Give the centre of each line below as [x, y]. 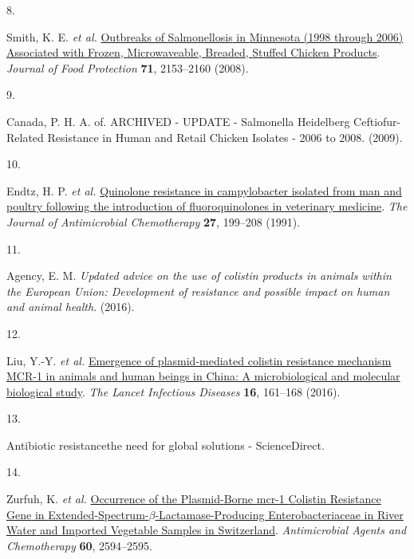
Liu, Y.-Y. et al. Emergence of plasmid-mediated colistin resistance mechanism [199, 360]
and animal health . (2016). [71, 307]
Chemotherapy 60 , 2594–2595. [80, 545]
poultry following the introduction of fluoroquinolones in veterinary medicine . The [207, 206]
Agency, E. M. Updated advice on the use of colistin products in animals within [199, 276]
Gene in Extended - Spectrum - [78, 514]
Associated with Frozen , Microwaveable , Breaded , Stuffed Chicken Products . [193, 52]
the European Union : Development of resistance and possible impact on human [198, 291]
